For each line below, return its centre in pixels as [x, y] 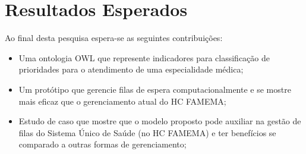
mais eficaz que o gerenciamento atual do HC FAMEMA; [122, 101]
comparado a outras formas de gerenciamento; [102, 144]
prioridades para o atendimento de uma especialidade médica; [131, 69]
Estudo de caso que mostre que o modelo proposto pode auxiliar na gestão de [160, 121]
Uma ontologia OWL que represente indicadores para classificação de [144, 57]
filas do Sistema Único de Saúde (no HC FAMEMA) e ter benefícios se [147, 132]
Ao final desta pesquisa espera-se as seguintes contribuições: [114, 38]
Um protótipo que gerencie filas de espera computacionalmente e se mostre [155, 89]
